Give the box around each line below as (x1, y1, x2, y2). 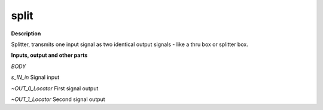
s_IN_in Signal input (11, 74, 60, 81)
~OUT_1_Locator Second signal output (11, 96, 105, 103)
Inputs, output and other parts (11, 51, 88, 59)
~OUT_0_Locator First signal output (11, 84, 99, 92)
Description (11, 30, 41, 37)
